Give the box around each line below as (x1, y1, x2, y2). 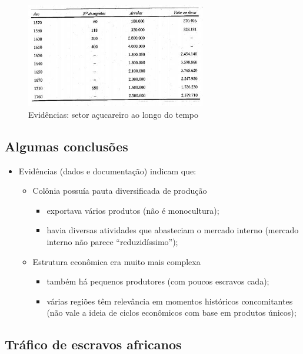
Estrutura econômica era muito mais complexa (32, 255, 201, 267)
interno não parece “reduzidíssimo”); (46, 236, 178, 248)
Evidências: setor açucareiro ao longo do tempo (28, 108, 199, 120)
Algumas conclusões (5, 137, 128, 155)
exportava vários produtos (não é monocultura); (46, 204, 219, 216)
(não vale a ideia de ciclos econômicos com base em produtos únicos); (46, 306, 297, 319)
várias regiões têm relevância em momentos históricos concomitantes (46, 295, 293, 307)
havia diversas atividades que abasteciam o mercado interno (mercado (46, 224, 299, 236)
